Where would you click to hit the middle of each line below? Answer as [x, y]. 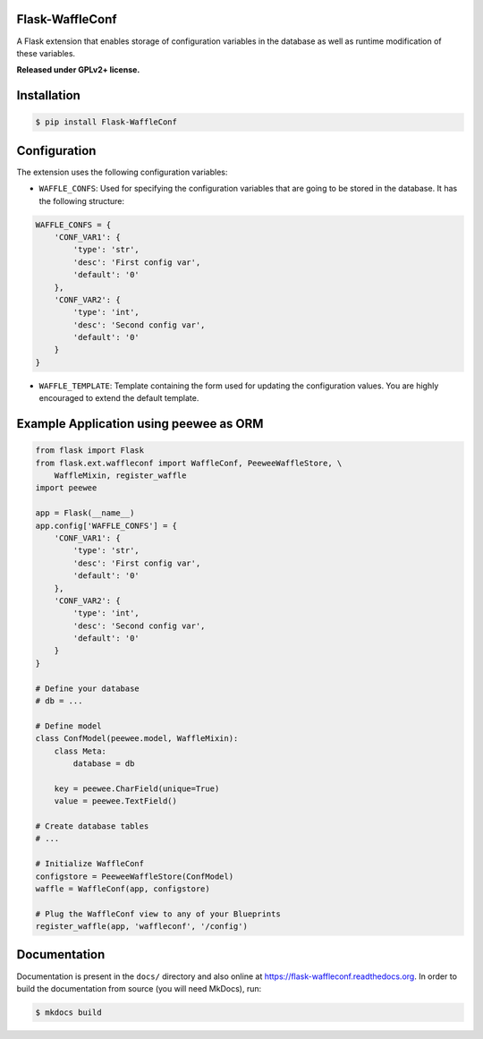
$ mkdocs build [68, 1012]
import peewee [66, 488]
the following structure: [82, 200]
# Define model [68, 726]
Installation [48, 95]
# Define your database [88, 688]
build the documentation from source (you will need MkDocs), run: [139, 988]
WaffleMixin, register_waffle [120, 476]
